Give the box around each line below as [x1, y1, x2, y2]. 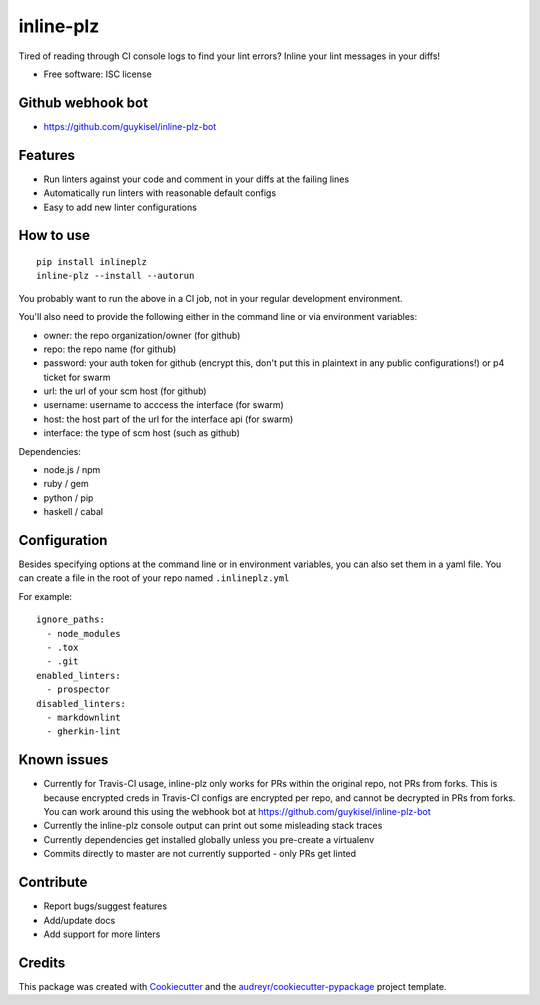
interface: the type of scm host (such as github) [43, 427, 240, 439]
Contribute [18, 874, 88, 891]
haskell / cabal [43, 506, 104, 518]
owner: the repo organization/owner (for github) [43, 329, 241, 341]
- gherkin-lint [46, 726, 121, 737]
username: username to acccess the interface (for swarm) [43, 399, 284, 411]
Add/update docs [43, 914, 116, 926]
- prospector [46, 684, 111, 695]
